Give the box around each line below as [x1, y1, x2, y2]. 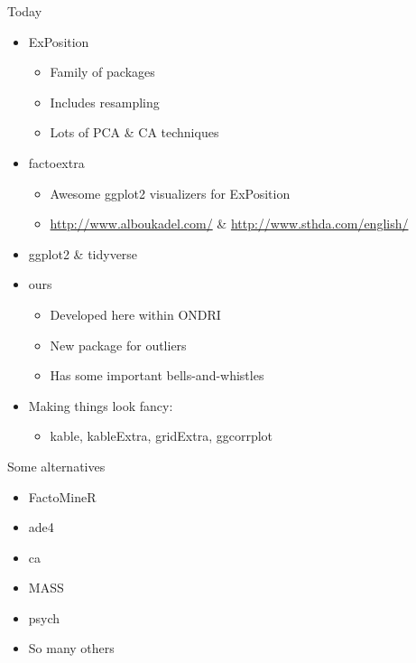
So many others [28, 639, 115, 658]
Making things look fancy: [28, 396, 173, 415]
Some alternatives [7, 456, 106, 475]
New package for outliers [50, 335, 187, 354]
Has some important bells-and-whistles [50, 366, 264, 385]
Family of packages [50, 62, 155, 81]
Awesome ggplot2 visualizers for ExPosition [50, 183, 291, 202]
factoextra [28, 153, 85, 172]
